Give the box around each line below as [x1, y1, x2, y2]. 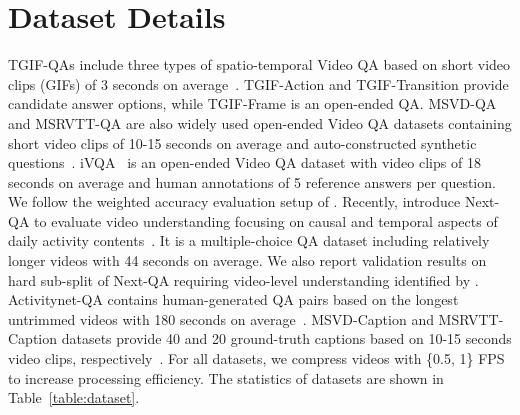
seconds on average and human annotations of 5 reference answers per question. [8, 171, 496, 192]
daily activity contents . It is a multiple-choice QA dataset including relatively [8, 230, 490, 251]
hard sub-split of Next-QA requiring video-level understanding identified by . [8, 269, 479, 290]
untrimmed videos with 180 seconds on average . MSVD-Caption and [8, 308, 434, 329]
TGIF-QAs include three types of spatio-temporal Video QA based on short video [8, 54, 511, 75]
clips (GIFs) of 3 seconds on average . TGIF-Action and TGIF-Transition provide [8, 73, 509, 94]
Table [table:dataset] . [8, 387, 140, 408]
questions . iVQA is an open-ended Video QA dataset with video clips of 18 [8, 152, 481, 173]
